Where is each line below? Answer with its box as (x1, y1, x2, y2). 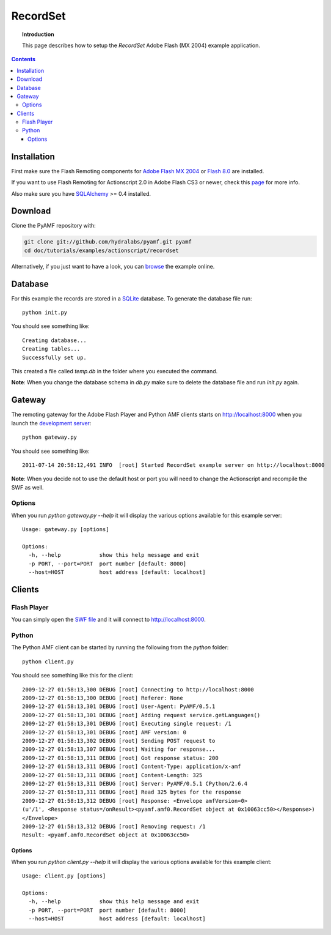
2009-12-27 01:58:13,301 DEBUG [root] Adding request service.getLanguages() (22, 712, 261, 718)
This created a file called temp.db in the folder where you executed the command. (11, 368, 218, 375)
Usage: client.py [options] (22, 873, 106, 879)
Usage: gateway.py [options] (22, 526, 109, 533)
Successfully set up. (22, 354, 87, 361)
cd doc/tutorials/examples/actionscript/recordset (24, 247, 180, 254)
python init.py (22, 309, 68, 316)
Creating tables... (22, 346, 81, 352)
